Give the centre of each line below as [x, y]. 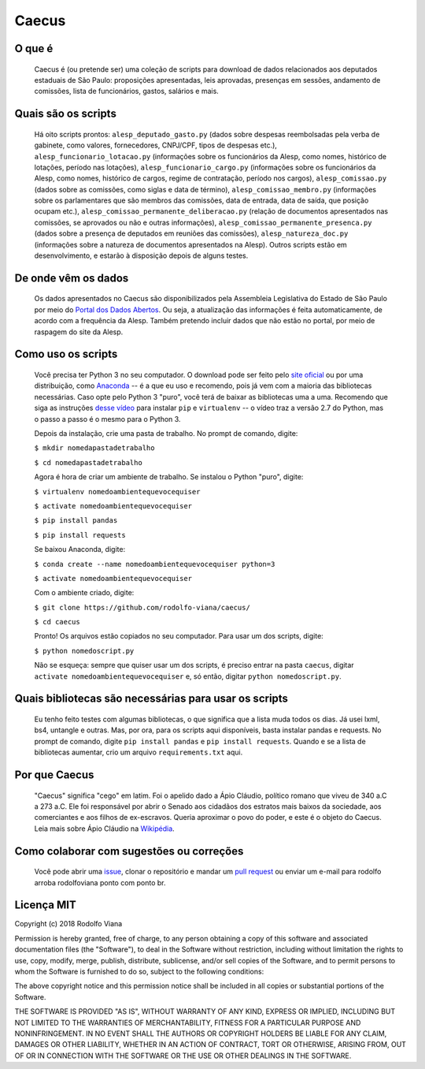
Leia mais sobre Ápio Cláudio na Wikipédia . [104, 829]
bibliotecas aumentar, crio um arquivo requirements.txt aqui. [139, 752]
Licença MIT [45, 905]
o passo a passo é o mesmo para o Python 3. [107, 419]
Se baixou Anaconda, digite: [80, 549]
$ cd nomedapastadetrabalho [89, 462]
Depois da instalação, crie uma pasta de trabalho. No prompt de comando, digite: [166, 433]
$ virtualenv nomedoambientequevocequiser [117, 492]
